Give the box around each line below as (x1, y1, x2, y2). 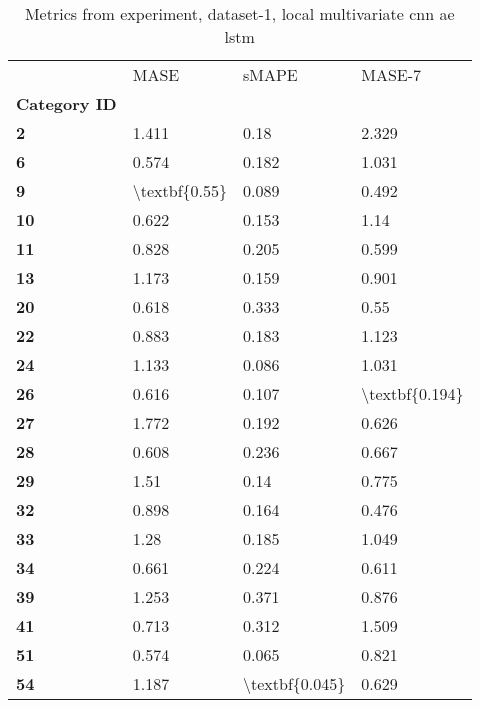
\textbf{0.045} (243, 672, 346, 695)
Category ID (16, 92, 117, 115)
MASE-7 (361, 63, 422, 86)
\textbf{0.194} (361, 382, 464, 405)
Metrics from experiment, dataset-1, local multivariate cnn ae (24, 2, 455, 25)
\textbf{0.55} (132, 179, 227, 202)
